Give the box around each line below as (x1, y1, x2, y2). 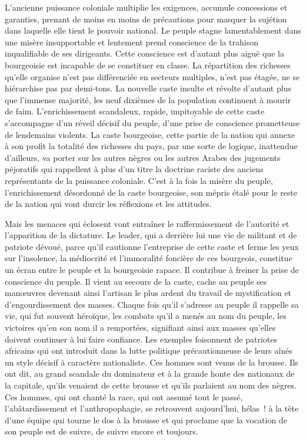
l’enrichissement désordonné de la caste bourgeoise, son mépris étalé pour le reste (5, 186, 298, 198)
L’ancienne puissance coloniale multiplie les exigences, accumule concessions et (5, 1, 288, 13)
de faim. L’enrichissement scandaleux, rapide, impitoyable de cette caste (5, 105, 265, 117)
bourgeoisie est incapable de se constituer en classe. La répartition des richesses (5, 58, 291, 71)
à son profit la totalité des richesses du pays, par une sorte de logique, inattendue (5, 140, 298, 152)
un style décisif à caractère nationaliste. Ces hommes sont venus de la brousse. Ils (5, 356, 298, 368)
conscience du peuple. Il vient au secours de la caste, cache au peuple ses (5, 275, 267, 287)
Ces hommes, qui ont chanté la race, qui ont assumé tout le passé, (5, 390, 243, 403)
